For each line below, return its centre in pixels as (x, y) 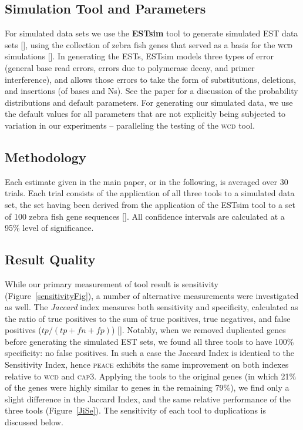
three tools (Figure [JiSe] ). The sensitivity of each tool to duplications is (135, 410)
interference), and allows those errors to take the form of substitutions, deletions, (150, 79)
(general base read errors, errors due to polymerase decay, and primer (130, 67)
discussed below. (34, 422)
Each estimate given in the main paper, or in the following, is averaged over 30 (147, 181)
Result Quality (50, 259)
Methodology (46, 157)
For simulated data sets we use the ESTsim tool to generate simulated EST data (151, 33)
